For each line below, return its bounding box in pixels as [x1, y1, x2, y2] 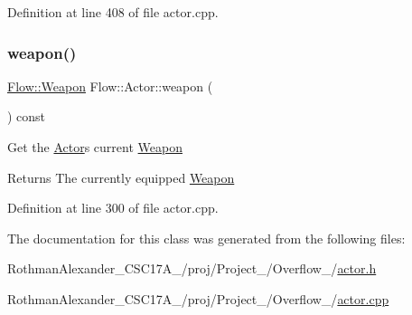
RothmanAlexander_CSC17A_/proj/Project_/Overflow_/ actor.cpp [7, 289, 389, 308]
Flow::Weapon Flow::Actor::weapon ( [7, 76, 213, 95]
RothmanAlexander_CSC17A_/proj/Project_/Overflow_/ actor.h [7, 259, 377, 278]
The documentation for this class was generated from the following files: [7, 228, 406, 247]
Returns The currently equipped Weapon [7, 167, 235, 186]
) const [7, 107, 46, 126]
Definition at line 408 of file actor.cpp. [7, 3, 219, 21]
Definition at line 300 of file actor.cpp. [7, 198, 219, 217]
